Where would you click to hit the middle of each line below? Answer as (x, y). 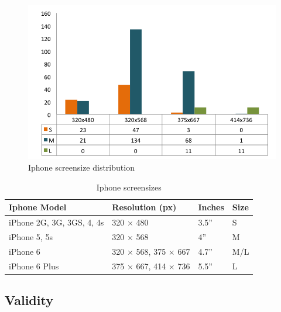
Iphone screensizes (129, 187)
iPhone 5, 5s (31, 236)
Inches (211, 207)
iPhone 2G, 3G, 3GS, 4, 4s (56, 222)
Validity (29, 299)
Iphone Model (38, 207)
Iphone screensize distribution (81, 167)
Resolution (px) (144, 207)
